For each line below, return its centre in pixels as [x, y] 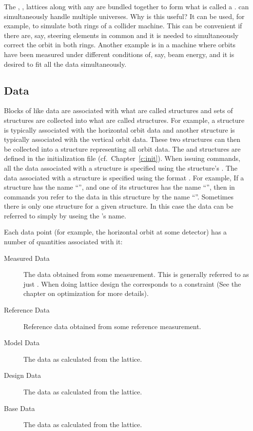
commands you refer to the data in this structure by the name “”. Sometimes [119, 196]
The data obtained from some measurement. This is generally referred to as [136, 274]
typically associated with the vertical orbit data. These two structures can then [122, 139]
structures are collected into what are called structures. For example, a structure [124, 120]
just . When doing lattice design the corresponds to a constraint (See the [132, 284]
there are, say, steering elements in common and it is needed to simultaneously [121, 35]
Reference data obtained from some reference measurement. [112, 326]
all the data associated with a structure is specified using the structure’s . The [121, 167]
